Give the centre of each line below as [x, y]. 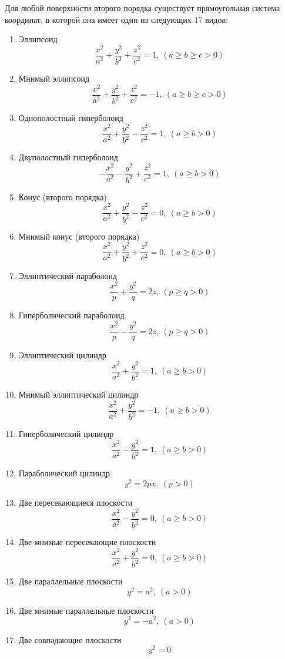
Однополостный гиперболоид [71, 118]
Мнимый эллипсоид [54, 78]
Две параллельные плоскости [71, 581]
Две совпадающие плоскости [70, 639]
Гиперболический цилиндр [66, 434]
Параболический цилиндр [64, 473]
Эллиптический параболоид [68, 275]
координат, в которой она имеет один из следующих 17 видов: [116, 19]
